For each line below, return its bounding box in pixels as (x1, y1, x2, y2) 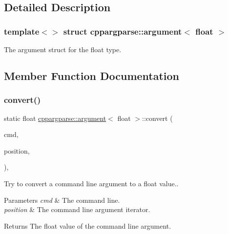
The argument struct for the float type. (4, 44, 122, 54)
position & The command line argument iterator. (4, 204, 150, 214)
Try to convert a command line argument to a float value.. (4, 178, 179, 188)
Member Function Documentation (4, 68, 180, 83)
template (4, 25, 40, 37)
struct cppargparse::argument (63, 25, 182, 37)
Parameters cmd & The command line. (4, 195, 120, 205)
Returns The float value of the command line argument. (4, 220, 171, 231)
